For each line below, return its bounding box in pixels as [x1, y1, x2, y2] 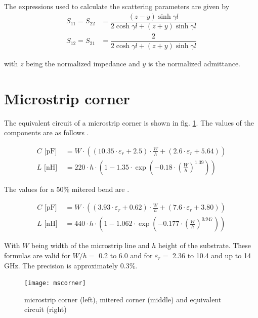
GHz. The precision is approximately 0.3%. [4, 260, 138, 270]
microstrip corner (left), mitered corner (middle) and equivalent [24, 294, 222, 304]
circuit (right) [24, 304, 67, 314]
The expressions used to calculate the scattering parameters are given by [4, 1, 230, 11]
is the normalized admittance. [148, 58, 241, 68]
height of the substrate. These [158, 240, 251, 251]
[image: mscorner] [24, 280, 86, 287]
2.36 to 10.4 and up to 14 [173, 250, 251, 260]
